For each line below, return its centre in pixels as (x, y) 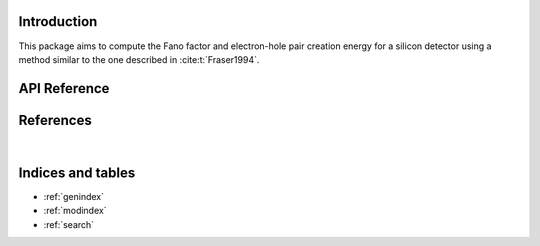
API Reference (64, 88)
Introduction (58, 21)
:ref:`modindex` (75, 211)
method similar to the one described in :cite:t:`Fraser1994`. (139, 59)
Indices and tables (77, 172)
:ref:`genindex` (74, 196)
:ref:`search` (69, 224)
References (55, 120)
